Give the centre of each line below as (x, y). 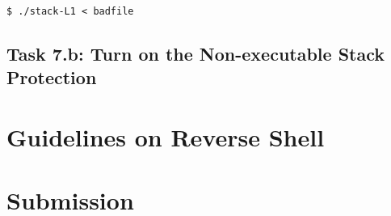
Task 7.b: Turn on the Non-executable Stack (196, 54)
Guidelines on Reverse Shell (166, 137)
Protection (52, 77)
